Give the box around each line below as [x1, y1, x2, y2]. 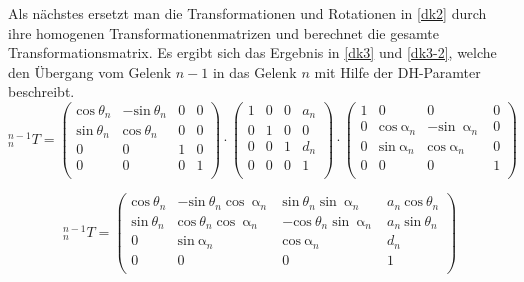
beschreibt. [8, 81, 75, 102]
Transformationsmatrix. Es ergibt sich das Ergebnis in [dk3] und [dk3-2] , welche [8, 42, 497, 63]
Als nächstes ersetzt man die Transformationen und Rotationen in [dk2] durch [8, 3, 487, 23]
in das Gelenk [212, 61, 297, 82]
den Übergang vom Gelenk [8, 61, 172, 82]
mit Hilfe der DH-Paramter [314, 61, 481, 82]
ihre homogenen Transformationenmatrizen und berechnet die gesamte [8, 22, 439, 43]
